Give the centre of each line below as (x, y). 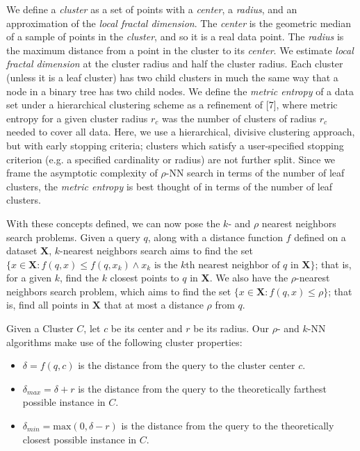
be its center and (147, 328)
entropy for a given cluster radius (77, 118)
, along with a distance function (215, 237)
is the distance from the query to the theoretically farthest (202, 388)
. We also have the (249, 278)
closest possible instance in (80, 439)
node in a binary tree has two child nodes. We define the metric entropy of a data (180, 91)
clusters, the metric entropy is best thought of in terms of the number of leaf (170, 186)
